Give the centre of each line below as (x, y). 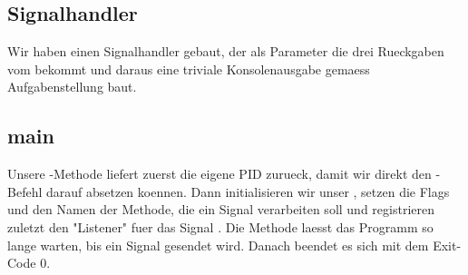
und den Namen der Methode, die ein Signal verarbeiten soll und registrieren (221, 209)
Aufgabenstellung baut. (72, 87)
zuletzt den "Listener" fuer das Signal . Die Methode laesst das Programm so (220, 226)
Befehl (25, 191)
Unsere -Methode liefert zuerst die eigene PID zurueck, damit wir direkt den (219, 174)
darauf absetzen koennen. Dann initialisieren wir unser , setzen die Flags (248, 191)
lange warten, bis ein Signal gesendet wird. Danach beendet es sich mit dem (218, 245)
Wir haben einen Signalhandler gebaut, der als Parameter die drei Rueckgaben (226, 51)
